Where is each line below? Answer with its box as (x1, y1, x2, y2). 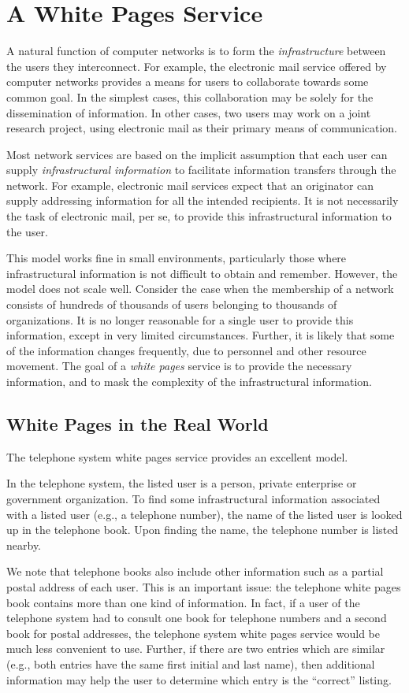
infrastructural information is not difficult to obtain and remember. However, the (6, 265, 398, 281)
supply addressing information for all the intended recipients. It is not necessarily (6, 192, 399, 209)
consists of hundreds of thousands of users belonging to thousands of (6, 296, 337, 313)
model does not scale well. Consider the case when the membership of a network (6, 280, 394, 297)
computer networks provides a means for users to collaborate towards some (6, 73, 369, 90)
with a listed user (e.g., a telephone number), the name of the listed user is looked (6, 506, 403, 522)
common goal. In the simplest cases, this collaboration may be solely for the (6, 88, 374, 105)
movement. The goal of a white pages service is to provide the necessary (6, 358, 352, 374)
